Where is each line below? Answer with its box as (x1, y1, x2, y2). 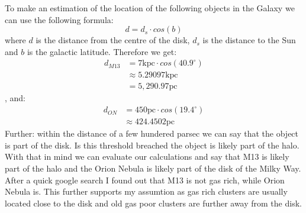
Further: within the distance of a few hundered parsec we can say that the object (5, 127, 299, 140)
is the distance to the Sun (202, 34, 296, 46)
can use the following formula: (5, 13, 114, 25)
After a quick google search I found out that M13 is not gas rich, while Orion (5, 173, 285, 186)
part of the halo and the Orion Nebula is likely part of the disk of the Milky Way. (5, 162, 301, 174)
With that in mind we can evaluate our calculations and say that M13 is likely (5, 150, 289, 163)
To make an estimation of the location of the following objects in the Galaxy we (5, 2, 295, 14)
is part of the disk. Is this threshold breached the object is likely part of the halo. (5, 138, 299, 151)
